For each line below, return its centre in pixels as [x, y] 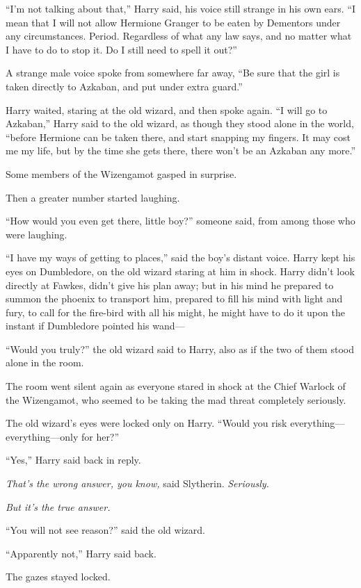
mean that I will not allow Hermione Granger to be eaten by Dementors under [173, 22]
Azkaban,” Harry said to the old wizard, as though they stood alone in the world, [180, 123]
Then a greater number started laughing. [93, 197]
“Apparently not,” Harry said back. [81, 553]
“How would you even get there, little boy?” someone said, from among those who [180, 221]
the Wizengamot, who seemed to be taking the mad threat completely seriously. [176, 399]
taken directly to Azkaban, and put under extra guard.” [124, 86]
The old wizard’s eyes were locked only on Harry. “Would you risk [146, 423]
